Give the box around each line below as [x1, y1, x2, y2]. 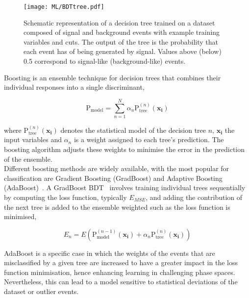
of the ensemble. [4, 153, 52, 164]
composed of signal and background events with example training [24, 27, 220, 37]
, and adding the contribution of [146, 192, 243, 202]
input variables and [4, 134, 62, 145]
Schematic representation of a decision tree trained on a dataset [24, 17, 215, 27]
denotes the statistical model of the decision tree [60, 124, 206, 135]
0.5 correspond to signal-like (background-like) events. [24, 56, 186, 66]
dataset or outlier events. [4, 286, 79, 297]
